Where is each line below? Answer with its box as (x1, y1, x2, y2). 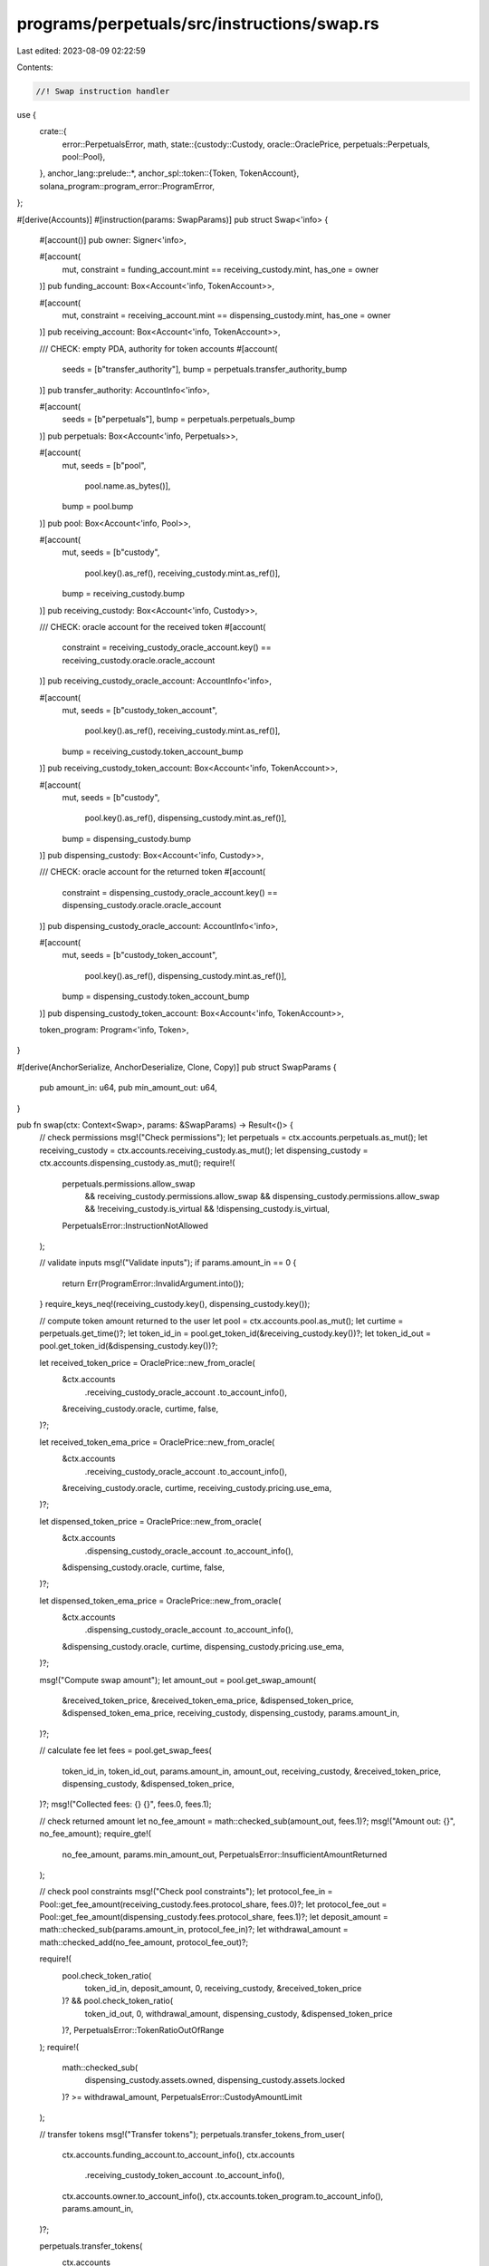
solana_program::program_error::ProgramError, (39, 180, 215, 191)
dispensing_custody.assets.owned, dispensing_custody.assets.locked (84, 2075, 346, 2086)
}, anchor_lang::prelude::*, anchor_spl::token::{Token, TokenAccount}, (39, 168, 300, 179)
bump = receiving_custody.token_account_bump (62, 746, 244, 757)
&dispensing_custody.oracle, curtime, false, (62, 1562, 225, 1573)
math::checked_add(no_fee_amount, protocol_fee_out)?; (39, 1936, 249, 1948)
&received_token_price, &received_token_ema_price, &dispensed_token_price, (62, 1695, 354, 1706)
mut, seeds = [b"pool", (62, 460, 147, 470)
